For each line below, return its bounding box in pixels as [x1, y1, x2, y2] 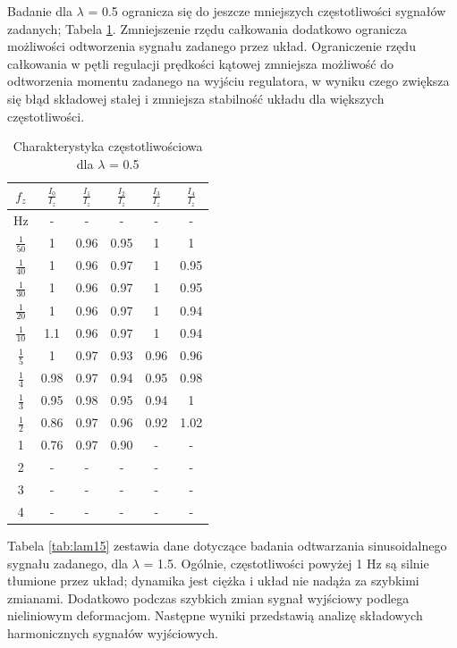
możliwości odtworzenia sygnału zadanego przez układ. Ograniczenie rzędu [7, 37, 416, 55]
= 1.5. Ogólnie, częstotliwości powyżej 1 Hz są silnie [143, 553, 429, 572]
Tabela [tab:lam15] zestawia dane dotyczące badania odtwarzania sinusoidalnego [7, 535, 447, 554]
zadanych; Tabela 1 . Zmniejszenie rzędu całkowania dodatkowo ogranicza [7, 19, 408, 38]
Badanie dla [7, 2, 72, 20]
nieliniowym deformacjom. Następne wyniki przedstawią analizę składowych [7, 606, 423, 625]
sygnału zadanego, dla [7, 553, 129, 572]
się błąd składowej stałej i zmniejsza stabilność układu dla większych [7, 88, 385, 107]
